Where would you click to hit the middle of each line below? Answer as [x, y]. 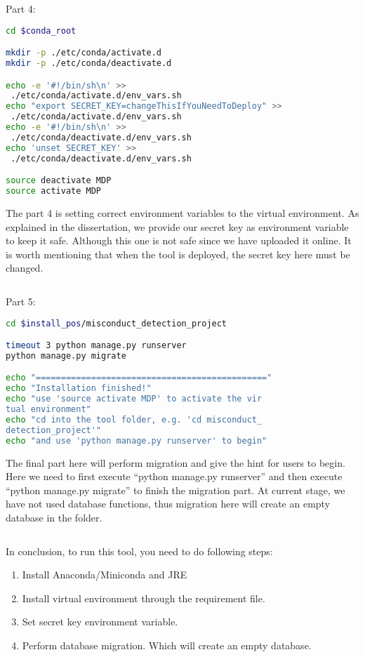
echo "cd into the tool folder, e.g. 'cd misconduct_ [134, 419]
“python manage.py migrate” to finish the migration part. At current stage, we [175, 490]
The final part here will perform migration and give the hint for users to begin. [175, 462]
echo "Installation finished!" [79, 389]
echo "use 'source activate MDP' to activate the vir [134, 399]
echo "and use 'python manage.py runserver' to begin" [137, 440]
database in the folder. [54, 517]
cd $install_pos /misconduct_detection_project [117, 323]
